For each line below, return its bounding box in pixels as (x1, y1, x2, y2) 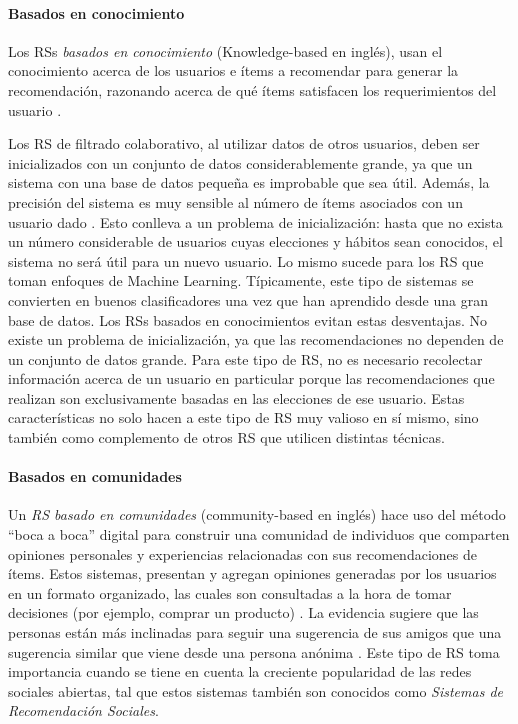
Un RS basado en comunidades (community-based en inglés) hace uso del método (8, 504, 506, 525)
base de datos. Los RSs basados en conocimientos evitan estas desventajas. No (8, 309, 488, 330)
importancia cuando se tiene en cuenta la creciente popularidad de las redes (8, 661, 472, 682)
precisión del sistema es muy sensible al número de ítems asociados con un (8, 191, 463, 212)
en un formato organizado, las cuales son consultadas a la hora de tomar (8, 582, 452, 603)
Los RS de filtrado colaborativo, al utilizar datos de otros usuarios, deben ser (8, 133, 480, 154)
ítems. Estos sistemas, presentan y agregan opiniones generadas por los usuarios (8, 563, 497, 584)
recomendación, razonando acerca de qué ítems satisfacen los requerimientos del (8, 79, 497, 100)
